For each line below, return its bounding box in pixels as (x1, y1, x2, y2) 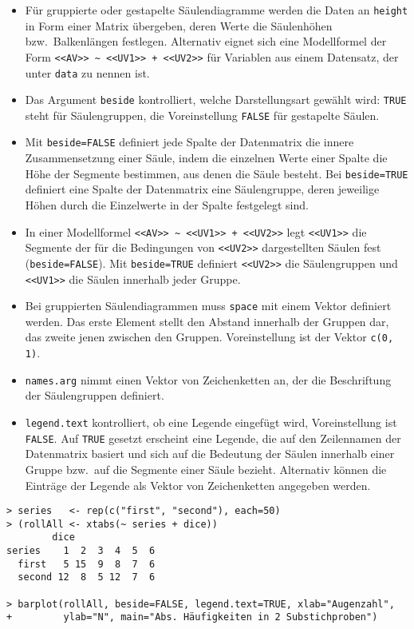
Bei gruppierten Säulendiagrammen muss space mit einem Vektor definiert (25, 297, 392, 314)
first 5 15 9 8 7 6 (18, 558, 156, 570)
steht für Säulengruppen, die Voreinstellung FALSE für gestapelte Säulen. (25, 106, 380, 123)
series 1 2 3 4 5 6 (6, 545, 156, 557)
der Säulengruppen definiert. (25, 387, 164, 404)
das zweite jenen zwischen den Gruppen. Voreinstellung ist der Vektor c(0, (25, 328, 394, 345)
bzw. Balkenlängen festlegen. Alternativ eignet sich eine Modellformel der (25, 33, 387, 50)
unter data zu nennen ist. (25, 64, 150, 81)
